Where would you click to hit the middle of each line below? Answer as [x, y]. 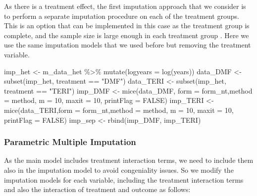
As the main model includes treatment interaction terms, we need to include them [129, 160]
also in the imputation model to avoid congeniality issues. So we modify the [119, 170]
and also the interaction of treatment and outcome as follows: [97, 189]
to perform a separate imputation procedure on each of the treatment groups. [122, 16]
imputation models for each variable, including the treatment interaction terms [124, 179]
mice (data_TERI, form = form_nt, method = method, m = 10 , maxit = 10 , [119, 110]
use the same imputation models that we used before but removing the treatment [128, 45]
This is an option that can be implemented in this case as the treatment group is [127, 25]
